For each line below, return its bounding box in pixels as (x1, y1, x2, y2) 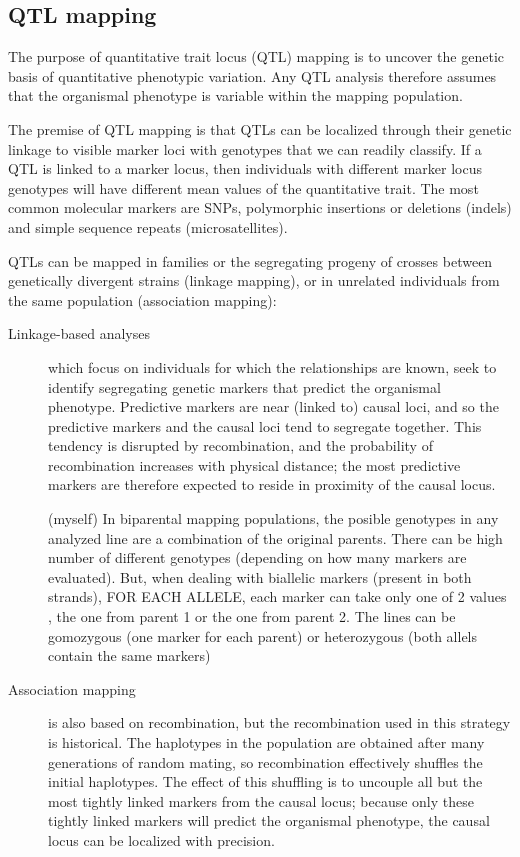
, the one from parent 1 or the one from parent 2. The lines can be (48, 606, 456, 627)
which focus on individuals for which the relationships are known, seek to (48, 356, 497, 377)
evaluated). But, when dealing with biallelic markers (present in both (48, 566, 472, 587)
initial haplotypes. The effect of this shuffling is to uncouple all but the (48, 771, 483, 792)
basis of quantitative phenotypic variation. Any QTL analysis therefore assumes (8, 65, 497, 86)
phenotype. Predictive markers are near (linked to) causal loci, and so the (48, 396, 499, 417)
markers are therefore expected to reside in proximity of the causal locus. (48, 474, 496, 495)
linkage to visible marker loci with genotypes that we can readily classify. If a (8, 138, 482, 159)
